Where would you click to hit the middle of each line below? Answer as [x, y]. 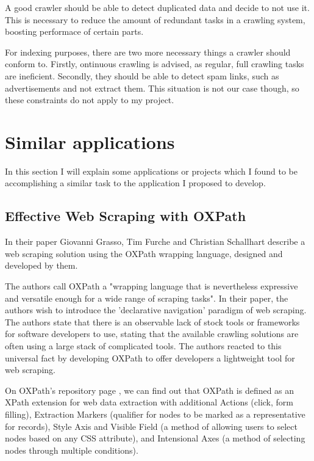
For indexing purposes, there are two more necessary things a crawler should [148, 52]
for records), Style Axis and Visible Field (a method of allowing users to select [151, 426]
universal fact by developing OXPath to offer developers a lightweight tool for [150, 358]
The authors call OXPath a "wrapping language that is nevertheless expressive [152, 286]
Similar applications [90, 141]
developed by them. [41, 265]
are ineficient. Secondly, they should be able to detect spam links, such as [142, 75]
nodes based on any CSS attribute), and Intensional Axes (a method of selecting [155, 438]
